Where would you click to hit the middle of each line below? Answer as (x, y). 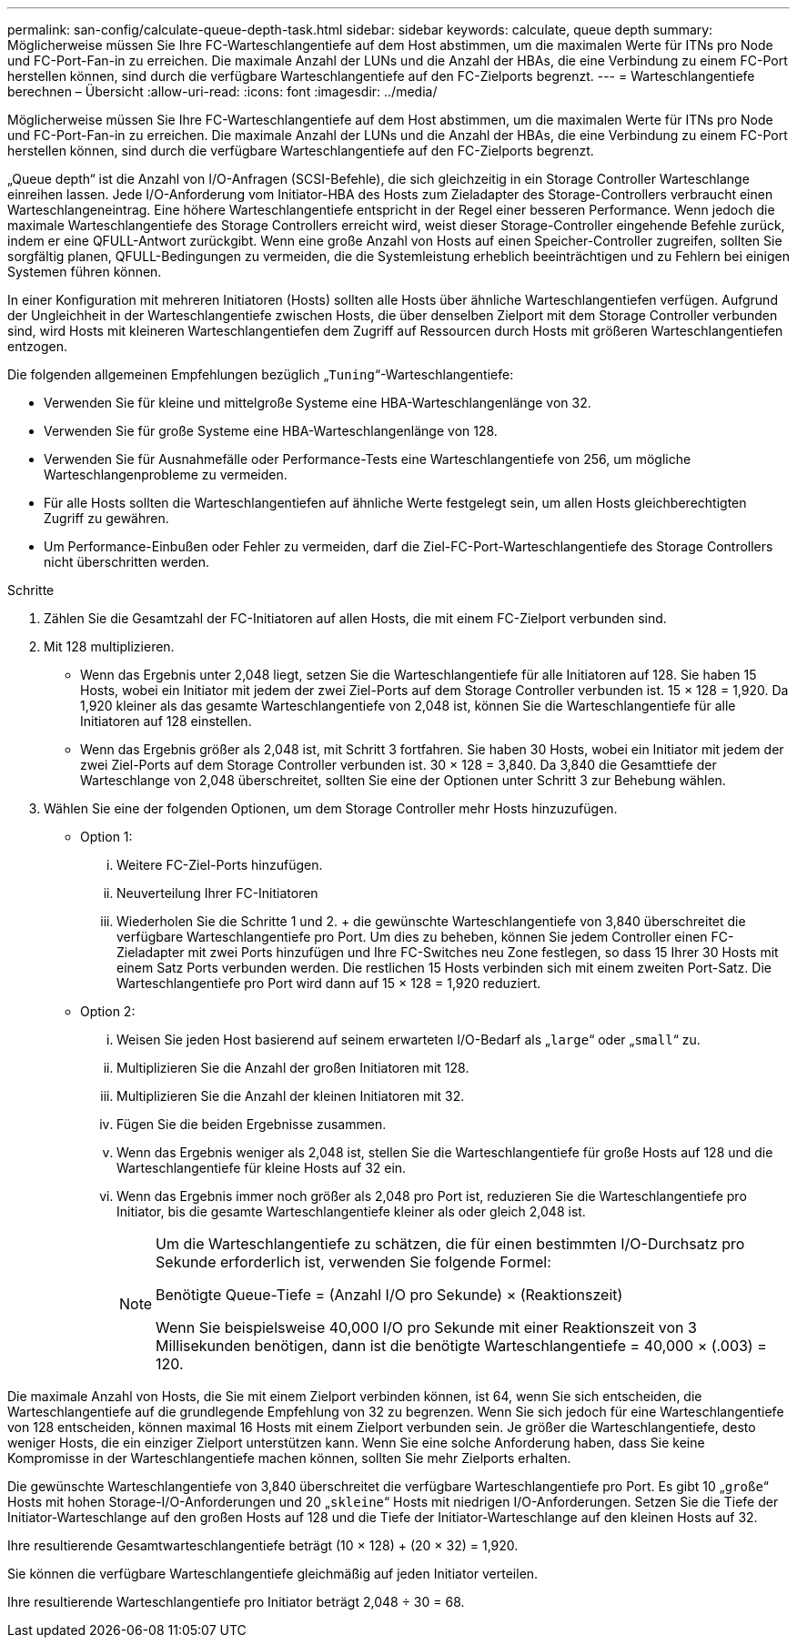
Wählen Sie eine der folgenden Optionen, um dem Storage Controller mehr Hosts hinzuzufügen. (331, 808)
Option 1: (106, 837)
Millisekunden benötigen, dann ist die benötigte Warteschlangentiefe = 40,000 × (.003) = (461, 1346)
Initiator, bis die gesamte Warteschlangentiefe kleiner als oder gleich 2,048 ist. (351, 1211)
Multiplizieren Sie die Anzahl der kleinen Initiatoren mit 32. (291, 1096)
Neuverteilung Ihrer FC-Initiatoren (217, 893)
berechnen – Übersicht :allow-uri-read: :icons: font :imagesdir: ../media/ (222, 91)
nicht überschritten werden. (127, 562)
